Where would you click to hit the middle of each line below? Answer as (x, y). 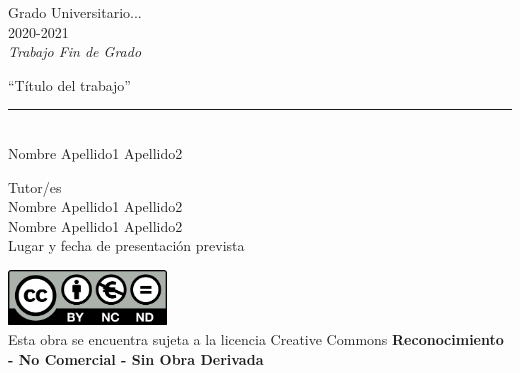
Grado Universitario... (75, 12)
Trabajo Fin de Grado (75, 51)
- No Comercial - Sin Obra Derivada (136, 358)
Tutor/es (35, 186)
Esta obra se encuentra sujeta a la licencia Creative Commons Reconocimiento (256, 338)
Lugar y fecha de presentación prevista (126, 245)
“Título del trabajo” (69, 84)
